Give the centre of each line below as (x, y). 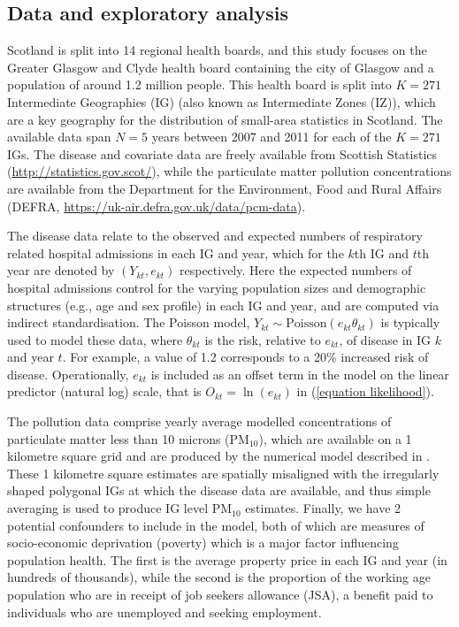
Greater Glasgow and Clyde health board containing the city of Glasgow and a (221, 67)
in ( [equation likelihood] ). (365, 391)
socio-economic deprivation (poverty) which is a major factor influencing (203, 543)
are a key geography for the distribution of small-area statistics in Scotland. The (225, 119)
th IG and (381, 252)
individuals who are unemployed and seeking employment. (164, 612)
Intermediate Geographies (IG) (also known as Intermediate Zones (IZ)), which (222, 101)
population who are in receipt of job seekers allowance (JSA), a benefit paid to (220, 595)
